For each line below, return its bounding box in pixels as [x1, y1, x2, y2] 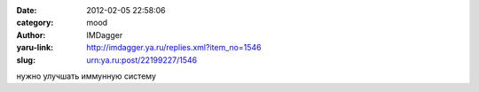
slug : [16, 54, 35, 65]
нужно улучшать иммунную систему [16, 71, 157, 81]
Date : [16, 5, 37, 15]
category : [16, 18, 54, 28]
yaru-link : [16, 42, 53, 53]
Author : [16, 29, 46, 40]
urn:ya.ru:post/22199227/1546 [86, 54, 198, 65]
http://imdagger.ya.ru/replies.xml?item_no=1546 [86, 42, 262, 53]
